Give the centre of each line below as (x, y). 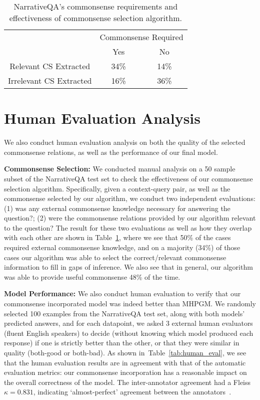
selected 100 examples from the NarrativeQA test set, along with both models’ (124, 313)
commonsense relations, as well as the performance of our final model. (111, 152)
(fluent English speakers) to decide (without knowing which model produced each (129, 333)
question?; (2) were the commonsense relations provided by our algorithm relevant (130, 218)
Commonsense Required (141, 37)
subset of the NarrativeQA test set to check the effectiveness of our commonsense (128, 178)
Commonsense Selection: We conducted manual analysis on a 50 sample (120, 169)
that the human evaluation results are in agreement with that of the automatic (125, 362)
